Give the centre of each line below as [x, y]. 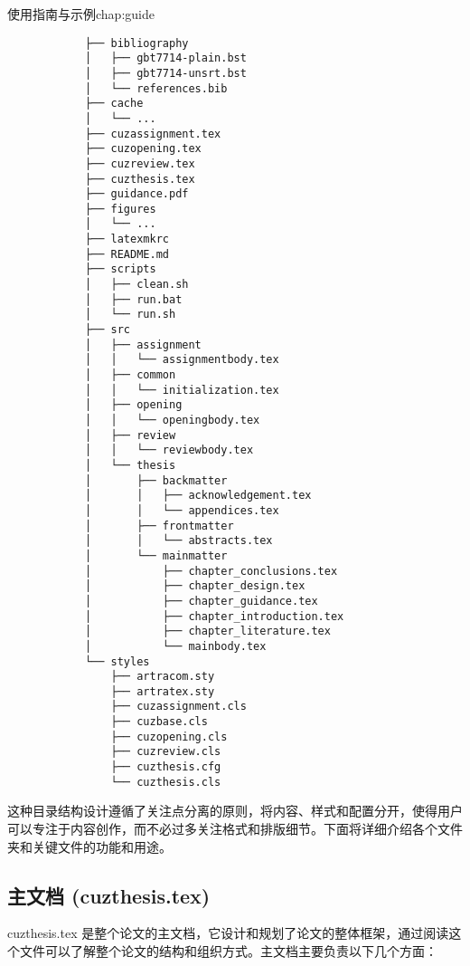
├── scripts [120, 269]
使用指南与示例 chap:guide [81, 14]
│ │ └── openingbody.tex [172, 420]
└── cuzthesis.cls [166, 782]
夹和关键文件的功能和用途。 [89, 846]
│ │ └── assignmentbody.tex [182, 360]
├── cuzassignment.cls [179, 707]
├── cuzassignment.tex [153, 134]
